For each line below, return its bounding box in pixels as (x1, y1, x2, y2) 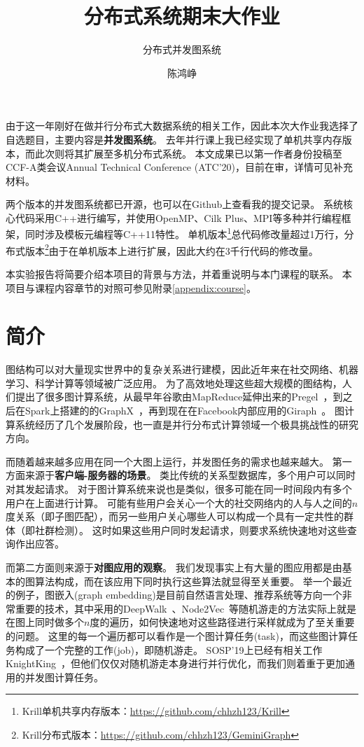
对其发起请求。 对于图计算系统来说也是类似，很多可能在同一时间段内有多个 (6, 482, 352, 496)
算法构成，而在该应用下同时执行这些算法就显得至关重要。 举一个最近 (34, 573, 352, 588)
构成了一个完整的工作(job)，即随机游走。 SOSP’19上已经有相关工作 (15, 642, 323, 657)
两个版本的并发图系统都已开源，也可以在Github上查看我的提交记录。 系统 (6, 197, 343, 211)
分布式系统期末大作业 (83, 1, 280, 30)
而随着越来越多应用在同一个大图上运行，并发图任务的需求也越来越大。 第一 (6, 454, 352, 468)
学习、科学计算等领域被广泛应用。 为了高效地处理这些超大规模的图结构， (6, 375, 342, 390)
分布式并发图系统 (143, 42, 221, 57)
